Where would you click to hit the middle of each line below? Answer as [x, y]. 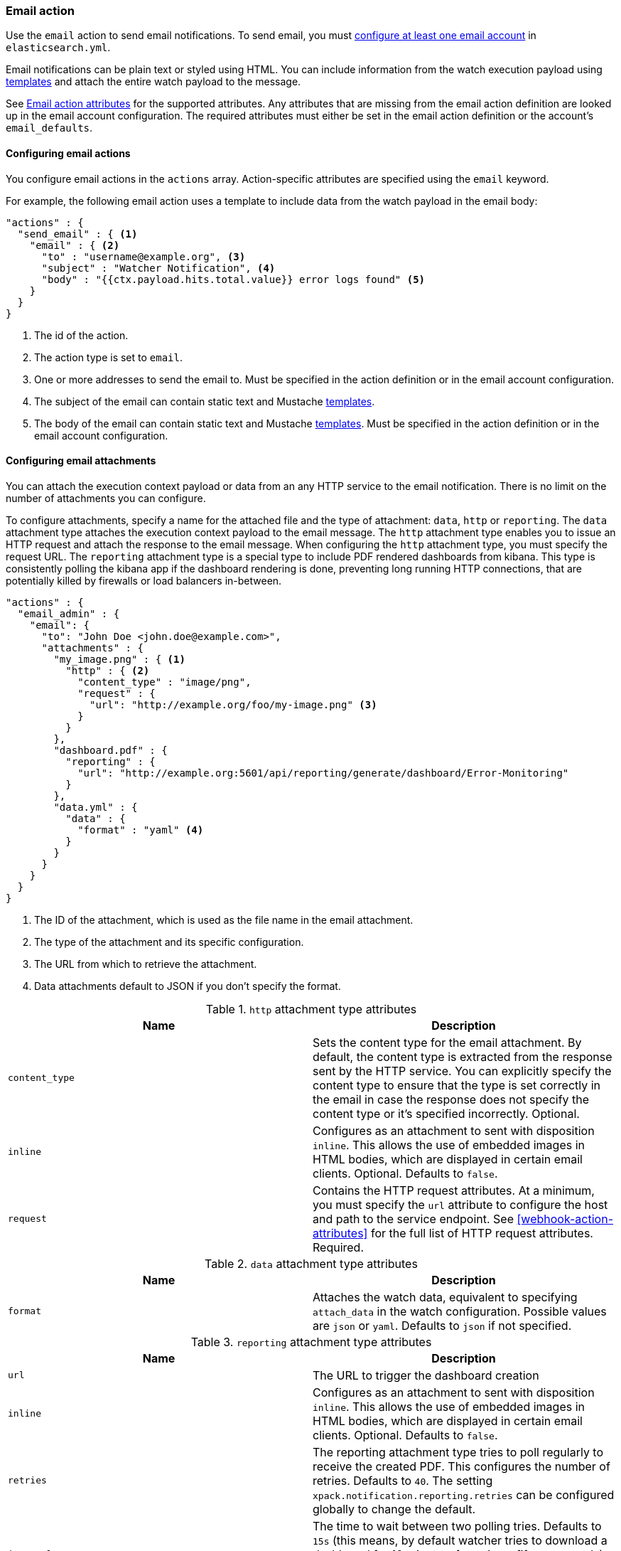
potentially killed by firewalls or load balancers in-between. [144, 580]
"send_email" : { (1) [77, 234]
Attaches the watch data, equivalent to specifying [445, 1297]
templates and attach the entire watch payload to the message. [153, 82]
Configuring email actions [68, 153]
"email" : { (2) [75, 245]
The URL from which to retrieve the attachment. [146, 964]
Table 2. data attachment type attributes [311, 1263]
